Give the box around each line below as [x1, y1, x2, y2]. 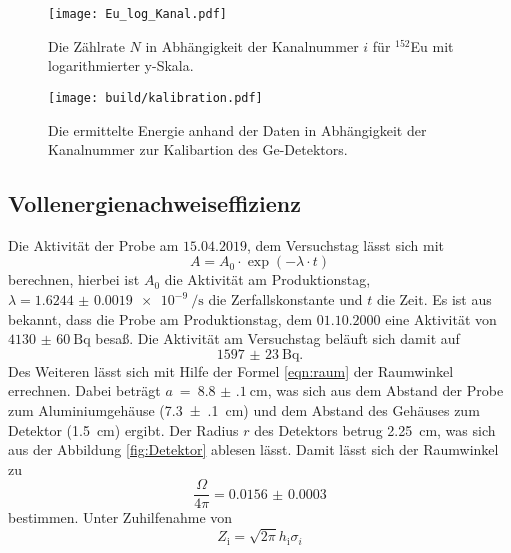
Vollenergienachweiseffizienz [8, 188, 301, 219]
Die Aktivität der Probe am [8, 234, 179, 255]
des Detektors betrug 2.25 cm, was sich [254, 419, 496, 440]
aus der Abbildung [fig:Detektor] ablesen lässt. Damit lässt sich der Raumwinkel [8, 439, 499, 460]
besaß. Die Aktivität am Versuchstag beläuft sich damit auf [95, 328, 460, 349]
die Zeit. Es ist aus [376, 289, 492, 310]
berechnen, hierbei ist [8, 269, 140, 290]
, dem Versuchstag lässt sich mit [246, 234, 445, 255]
